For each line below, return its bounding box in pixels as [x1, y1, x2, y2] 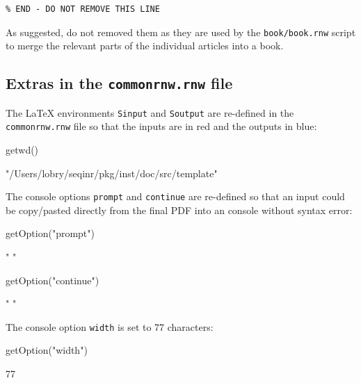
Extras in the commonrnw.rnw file [6, 72, 233, 94]
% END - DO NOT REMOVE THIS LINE [6, 4, 160, 14]
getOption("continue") [6, 272, 99, 287]
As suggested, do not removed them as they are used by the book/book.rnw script [6, 24, 356, 39]
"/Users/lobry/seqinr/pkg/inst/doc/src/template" [6, 165, 218, 180]
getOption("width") [6, 343, 88, 357]
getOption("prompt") [6, 226, 95, 241]
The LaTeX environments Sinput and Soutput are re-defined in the [6, 105, 294, 120]
